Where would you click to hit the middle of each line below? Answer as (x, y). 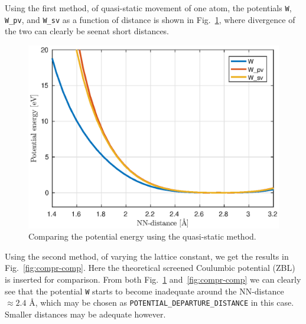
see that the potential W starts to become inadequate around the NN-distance (144, 291)
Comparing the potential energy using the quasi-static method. (142, 236)
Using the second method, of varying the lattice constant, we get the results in (147, 256)
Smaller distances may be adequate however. (85, 314)
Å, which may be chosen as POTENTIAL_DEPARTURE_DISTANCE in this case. (162, 302)
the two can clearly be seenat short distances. (87, 31)
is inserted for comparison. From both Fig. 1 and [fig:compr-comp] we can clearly (153, 279)
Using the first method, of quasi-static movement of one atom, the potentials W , (148, 8)
